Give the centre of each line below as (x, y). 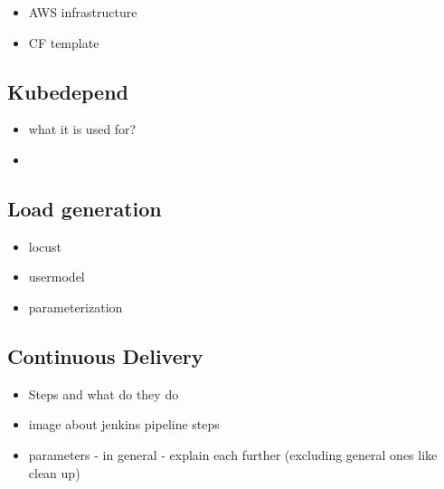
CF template (64, 42)
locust (45, 246)
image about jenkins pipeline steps (124, 424)
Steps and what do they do (104, 393)
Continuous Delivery (105, 355)
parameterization (76, 307)
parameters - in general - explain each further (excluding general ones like (233, 454)
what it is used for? (82, 129)
